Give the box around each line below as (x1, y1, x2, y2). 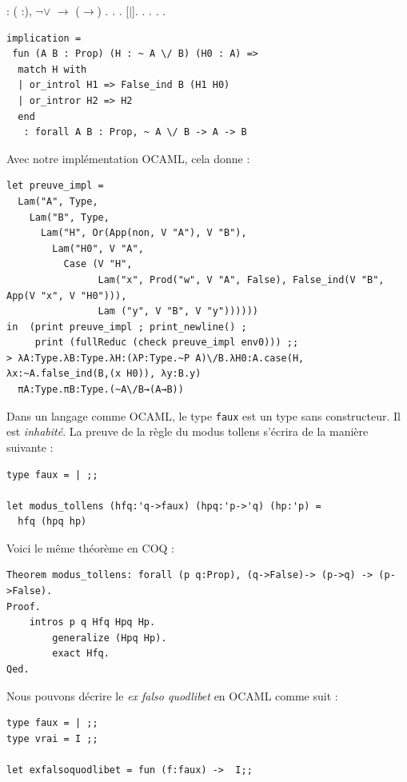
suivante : (6, 438, 54, 455)
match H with (18, 63, 87, 75)
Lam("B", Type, (29, 211, 110, 223)
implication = (6, 32, 82, 44)
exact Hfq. (52, 648, 110, 660)
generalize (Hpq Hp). (52, 632, 167, 644)
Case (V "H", (63, 258, 133, 270)
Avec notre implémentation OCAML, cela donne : (6, 150, 250, 166)
